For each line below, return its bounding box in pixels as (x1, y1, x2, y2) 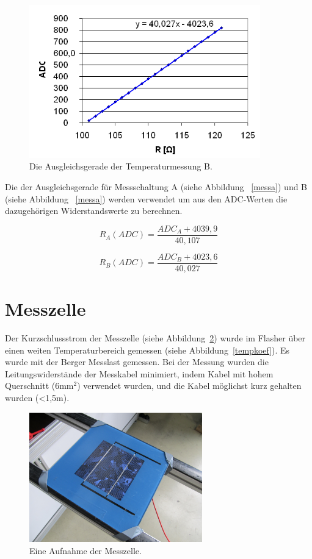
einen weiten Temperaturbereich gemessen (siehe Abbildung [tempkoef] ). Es (5, 343, 290, 356)
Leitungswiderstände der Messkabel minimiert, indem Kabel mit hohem (5, 367, 274, 380)
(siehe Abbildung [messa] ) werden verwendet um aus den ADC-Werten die (5, 192, 288, 205)
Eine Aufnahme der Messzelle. (29, 544, 142, 557)
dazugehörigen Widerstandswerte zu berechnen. (5, 204, 183, 217)
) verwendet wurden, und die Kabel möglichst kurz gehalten (77, 379, 302, 392)
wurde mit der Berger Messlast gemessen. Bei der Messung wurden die (5, 355, 269, 368)
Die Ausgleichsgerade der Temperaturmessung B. (29, 160, 212, 173)
